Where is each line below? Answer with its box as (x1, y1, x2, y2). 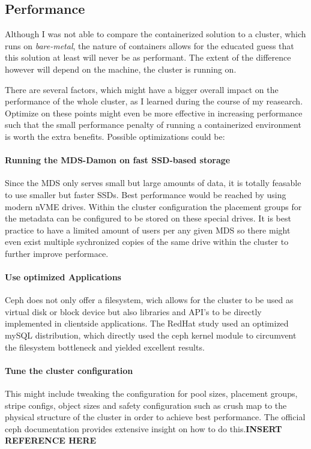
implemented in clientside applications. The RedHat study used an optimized (5, 317, 289, 330)
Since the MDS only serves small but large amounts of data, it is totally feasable (5, 176, 301, 189)
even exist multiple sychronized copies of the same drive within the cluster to (5, 235, 289, 248)
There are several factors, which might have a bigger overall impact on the (5, 83, 279, 95)
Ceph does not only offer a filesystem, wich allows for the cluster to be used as (5, 294, 294, 306)
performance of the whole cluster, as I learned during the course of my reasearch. (5, 95, 303, 107)
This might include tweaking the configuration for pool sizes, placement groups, (5, 387, 298, 400)
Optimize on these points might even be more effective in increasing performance (5, 106, 303, 119)
